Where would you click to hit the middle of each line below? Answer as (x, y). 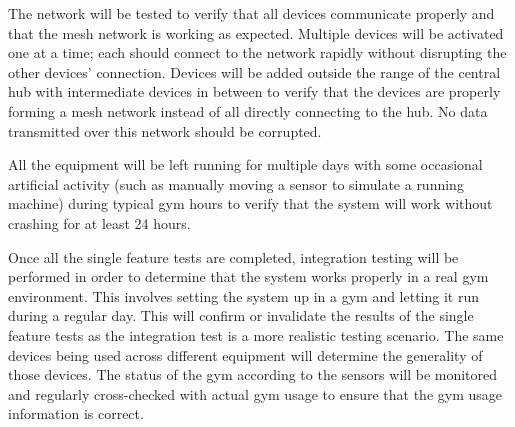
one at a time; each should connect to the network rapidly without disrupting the (257, 52)
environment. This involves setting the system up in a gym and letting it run (244, 295)
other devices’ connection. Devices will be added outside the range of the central (254, 71)
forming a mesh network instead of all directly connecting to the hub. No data (248, 110)
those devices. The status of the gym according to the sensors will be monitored (253, 374)
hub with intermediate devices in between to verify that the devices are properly (254, 91)
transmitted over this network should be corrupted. (165, 130)
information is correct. (76, 413)
